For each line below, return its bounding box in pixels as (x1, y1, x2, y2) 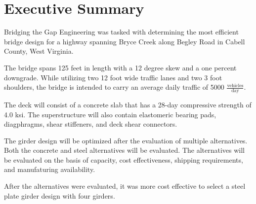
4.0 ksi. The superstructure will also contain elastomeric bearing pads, (4, 109, 216, 119)
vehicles (227, 83, 244, 88)
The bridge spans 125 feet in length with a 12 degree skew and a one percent (4, 62, 237, 72)
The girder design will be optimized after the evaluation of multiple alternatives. (4, 135, 248, 145)
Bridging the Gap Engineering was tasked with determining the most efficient (4, 27, 239, 37)
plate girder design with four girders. (4, 190, 115, 201)
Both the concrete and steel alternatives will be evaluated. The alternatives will (4, 145, 245, 155)
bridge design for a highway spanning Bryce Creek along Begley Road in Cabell (4, 36, 245, 46)
